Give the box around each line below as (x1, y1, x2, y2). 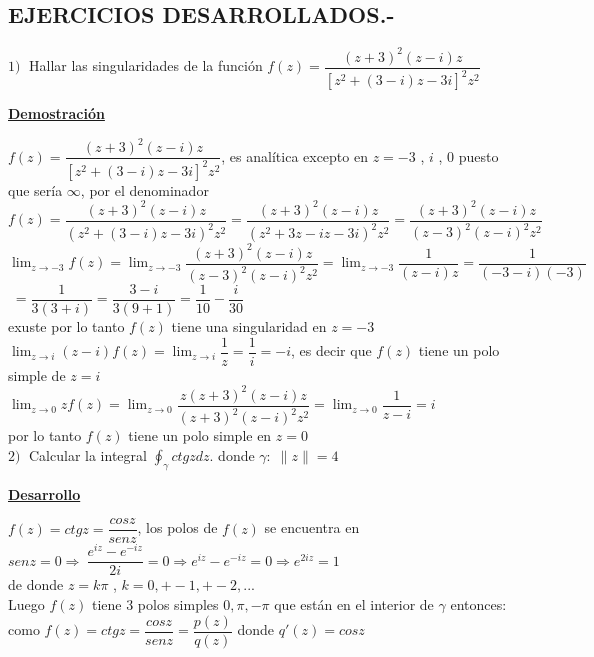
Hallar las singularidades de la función (29, 55, 263, 76)
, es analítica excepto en (221, 145, 368, 166)
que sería (8, 179, 63, 200)
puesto (458, 145, 499, 166)
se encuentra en (264, 517, 360, 538)
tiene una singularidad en (171, 316, 327, 337)
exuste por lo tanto (8, 316, 125, 337)
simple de (8, 364, 66, 385)
